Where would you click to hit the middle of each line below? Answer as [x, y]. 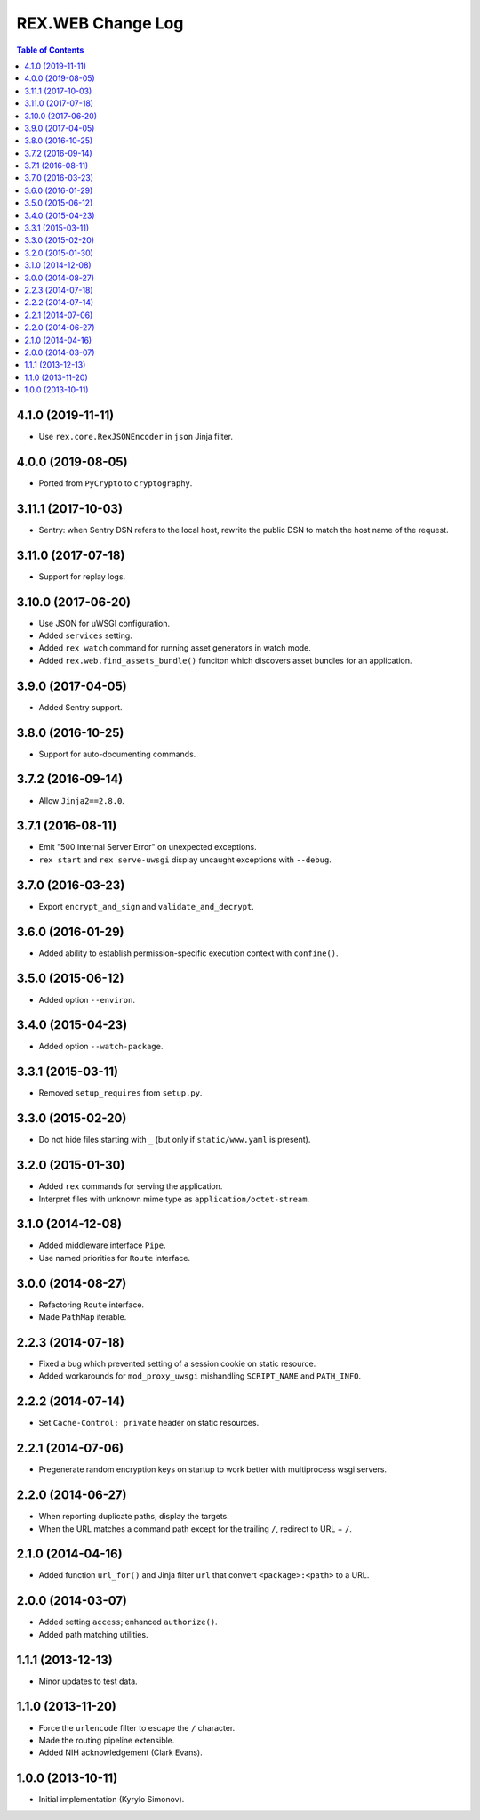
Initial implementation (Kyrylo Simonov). [112, 1800]
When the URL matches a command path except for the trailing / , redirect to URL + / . [196, 1529]
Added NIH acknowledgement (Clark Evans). [121, 1752]
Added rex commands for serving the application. [131, 1186]
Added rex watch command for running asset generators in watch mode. [175, 648]
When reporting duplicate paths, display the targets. [134, 1517]
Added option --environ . [87, 999]
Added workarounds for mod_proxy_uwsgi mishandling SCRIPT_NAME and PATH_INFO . [200, 1376]
